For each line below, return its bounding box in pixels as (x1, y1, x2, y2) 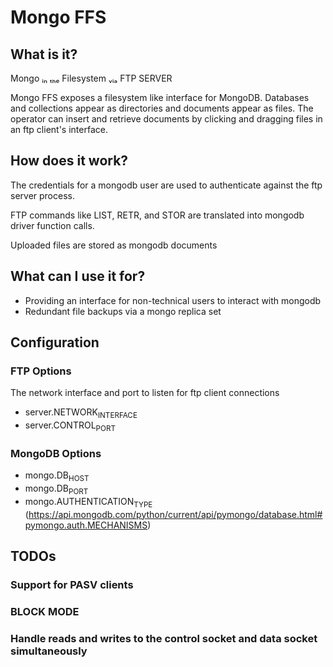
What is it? (10, 46, 78, 63)
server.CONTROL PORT (24, 419, 116, 433)
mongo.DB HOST (24, 469, 90, 483)
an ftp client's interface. (10, 124, 108, 135)
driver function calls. (10, 219, 95, 231)
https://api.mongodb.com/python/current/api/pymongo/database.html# (28, 508, 323, 520)
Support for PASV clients (10, 577, 134, 591)
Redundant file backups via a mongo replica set (24, 305, 222, 317)
